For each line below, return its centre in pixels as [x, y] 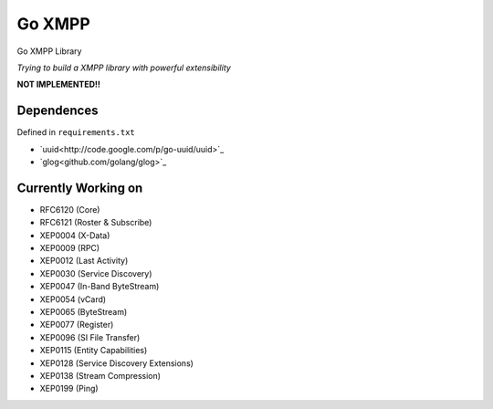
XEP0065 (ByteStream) [84, 312]
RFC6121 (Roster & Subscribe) [96, 223]
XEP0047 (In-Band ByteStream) [100, 287]
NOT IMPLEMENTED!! [58, 84]
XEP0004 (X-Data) [75, 235]
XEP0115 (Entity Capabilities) [94, 351]
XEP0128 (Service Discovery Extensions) [116, 363]
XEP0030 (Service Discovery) [96, 273]
